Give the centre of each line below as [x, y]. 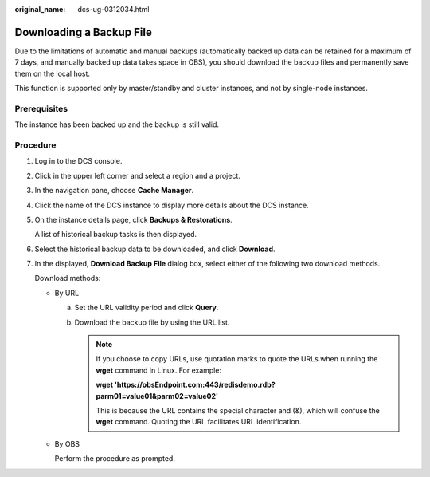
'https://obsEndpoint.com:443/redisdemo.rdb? [195, 385]
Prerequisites [41, 108]
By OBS [67, 443]
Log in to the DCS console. [78, 161]
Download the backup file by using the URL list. [152, 322]
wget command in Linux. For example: [159, 370]
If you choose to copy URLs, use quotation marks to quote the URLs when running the [237, 359]
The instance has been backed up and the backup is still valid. [117, 124]
